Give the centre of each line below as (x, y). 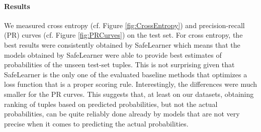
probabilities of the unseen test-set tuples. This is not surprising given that (119, 64)
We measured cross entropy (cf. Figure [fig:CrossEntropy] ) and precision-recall (124, 25)
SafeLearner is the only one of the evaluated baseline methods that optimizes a (126, 74)
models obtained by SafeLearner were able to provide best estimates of (113, 54)
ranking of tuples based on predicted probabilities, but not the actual (111, 104)
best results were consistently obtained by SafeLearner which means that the (122, 44)
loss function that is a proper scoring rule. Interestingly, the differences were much (131, 84)
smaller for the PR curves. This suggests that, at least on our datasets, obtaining (129, 94)
